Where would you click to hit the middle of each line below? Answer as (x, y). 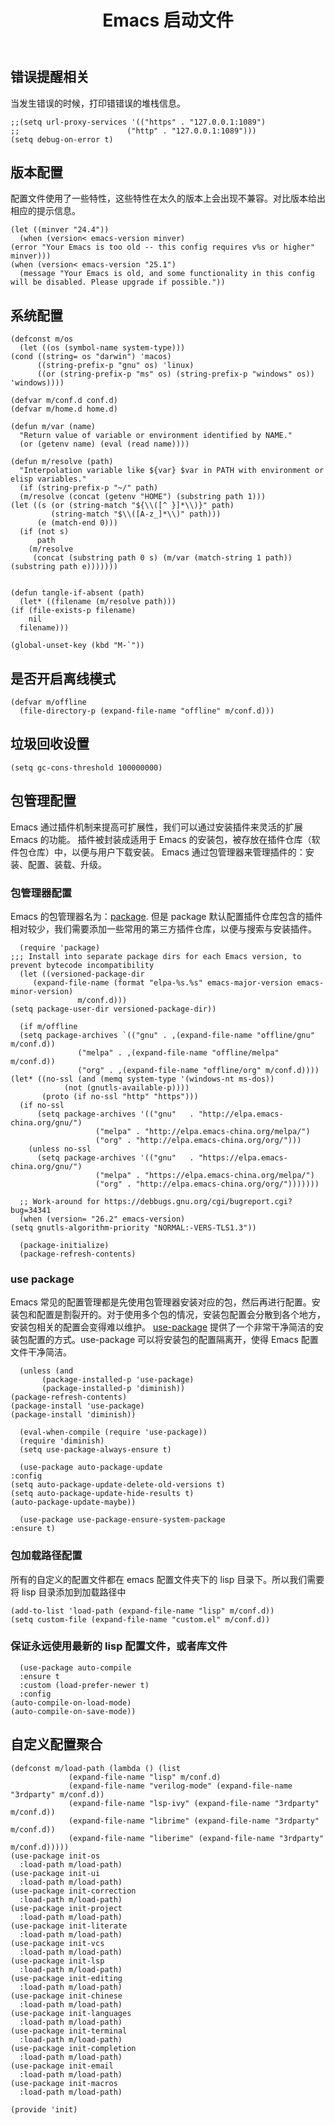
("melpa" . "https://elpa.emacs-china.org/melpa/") (205, 1175)
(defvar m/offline (48, 702)
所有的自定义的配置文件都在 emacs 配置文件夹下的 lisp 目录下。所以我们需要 (167, 1579)
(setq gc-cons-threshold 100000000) (86, 767)
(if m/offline (48, 1026)
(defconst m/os (42, 339)
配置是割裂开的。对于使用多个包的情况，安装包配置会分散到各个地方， (181, 1315)
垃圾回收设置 (50, 744)
